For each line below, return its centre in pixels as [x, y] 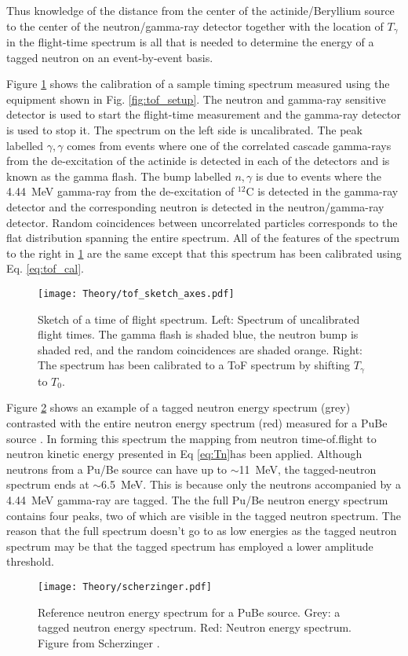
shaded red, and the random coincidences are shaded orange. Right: [200, 349]
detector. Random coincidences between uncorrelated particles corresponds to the [202, 222]
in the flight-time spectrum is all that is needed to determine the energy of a [190, 42]
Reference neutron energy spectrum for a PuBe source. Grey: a [189, 612]
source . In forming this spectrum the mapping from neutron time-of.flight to [191, 438]
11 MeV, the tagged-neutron [308, 469]
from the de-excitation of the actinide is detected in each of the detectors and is [198, 161]
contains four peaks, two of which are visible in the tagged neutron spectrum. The [204, 515]
